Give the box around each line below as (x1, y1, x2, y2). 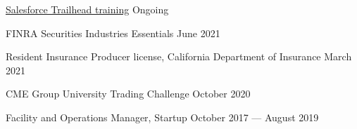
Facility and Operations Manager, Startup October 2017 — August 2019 (6, 109, 319, 124)
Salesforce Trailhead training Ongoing (6, 2, 169, 16)
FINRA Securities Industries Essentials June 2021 (6, 25, 220, 40)
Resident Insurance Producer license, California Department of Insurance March (6, 49, 352, 64)
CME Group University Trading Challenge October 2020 (6, 86, 251, 101)
